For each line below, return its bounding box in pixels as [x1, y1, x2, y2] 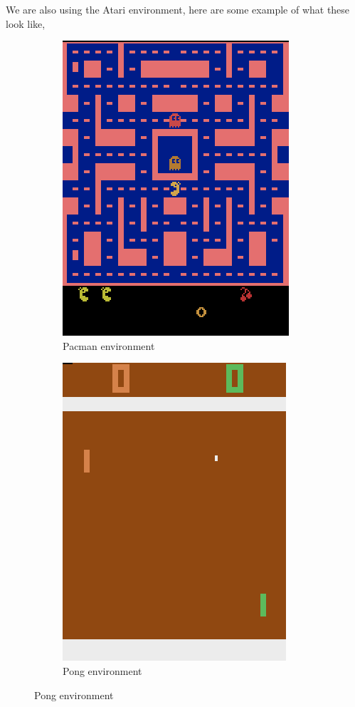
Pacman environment [63, 338, 155, 353]
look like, [6, 16, 46, 31]
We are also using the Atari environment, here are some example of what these [6, 2, 350, 16]
